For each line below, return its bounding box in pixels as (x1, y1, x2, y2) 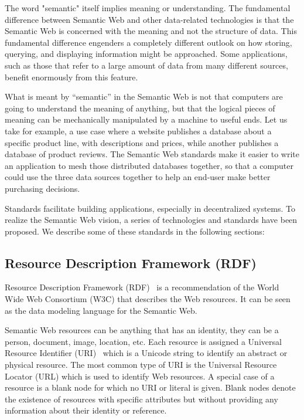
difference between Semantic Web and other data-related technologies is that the (5, 13, 294, 25)
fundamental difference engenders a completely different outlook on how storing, (5, 36, 292, 48)
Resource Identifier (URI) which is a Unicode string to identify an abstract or (5, 347, 288, 359)
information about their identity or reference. (5, 404, 167, 416)
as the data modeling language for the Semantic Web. (5, 304, 197, 316)
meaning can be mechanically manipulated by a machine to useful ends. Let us (5, 113, 288, 126)
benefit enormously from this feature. (5, 70, 138, 83)
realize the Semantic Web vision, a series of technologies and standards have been (5, 214, 298, 226)
